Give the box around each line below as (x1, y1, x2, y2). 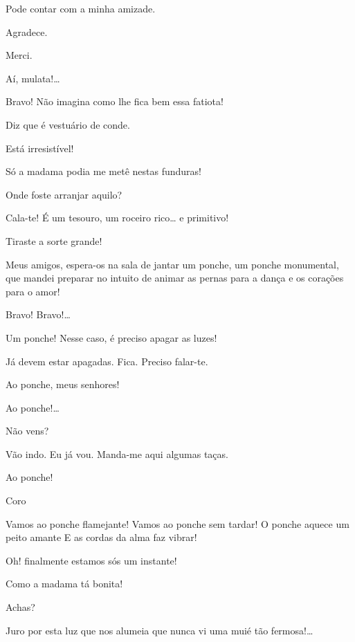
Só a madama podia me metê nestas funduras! (6, 164, 201, 178)
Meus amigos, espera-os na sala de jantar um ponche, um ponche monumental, (6, 257, 339, 271)
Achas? (6, 600, 35, 614)
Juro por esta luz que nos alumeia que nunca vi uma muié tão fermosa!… (6, 623, 313, 637)
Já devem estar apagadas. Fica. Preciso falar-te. (6, 354, 208, 368)
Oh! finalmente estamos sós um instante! (6, 553, 177, 567)
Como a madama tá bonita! (6, 576, 123, 591)
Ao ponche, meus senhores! (6, 377, 120, 392)
